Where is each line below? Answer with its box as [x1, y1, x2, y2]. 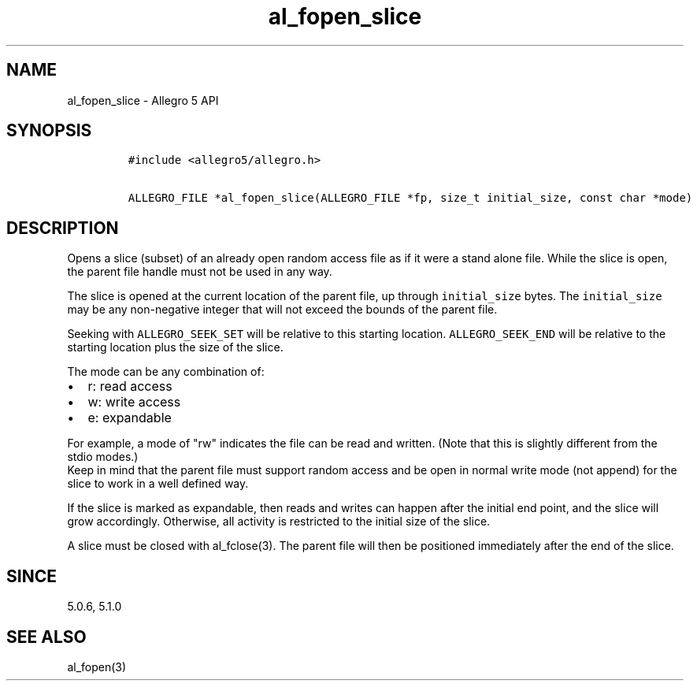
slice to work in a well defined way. [67, 477, 249, 491]
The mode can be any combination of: [67, 365, 265, 379]
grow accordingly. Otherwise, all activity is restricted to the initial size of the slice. [67, 514, 491, 529]
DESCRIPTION [6, 217, 119, 238]
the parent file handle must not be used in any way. [67, 265, 332, 279]
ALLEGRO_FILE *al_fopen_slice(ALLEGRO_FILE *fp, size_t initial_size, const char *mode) [128, 191, 693, 205]
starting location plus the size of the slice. [67, 340, 284, 355]
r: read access [87, 378, 172, 395]
